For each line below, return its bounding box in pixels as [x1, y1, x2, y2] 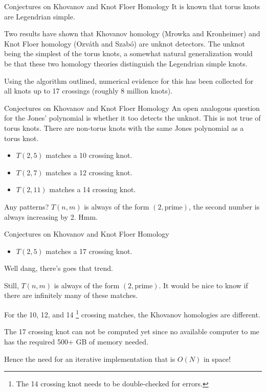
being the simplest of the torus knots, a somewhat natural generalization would [4, 48, 253, 59]
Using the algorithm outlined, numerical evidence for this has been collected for [4, 75, 254, 86]
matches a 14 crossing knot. [49, 184, 136, 195]
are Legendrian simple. [4, 11, 75, 21]
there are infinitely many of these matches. [4, 290, 138, 301]
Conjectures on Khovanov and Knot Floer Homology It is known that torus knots [4, 1, 260, 11]
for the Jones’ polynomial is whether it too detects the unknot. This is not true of [4, 112, 261, 123]
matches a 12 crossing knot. [46, 167, 132, 177]
